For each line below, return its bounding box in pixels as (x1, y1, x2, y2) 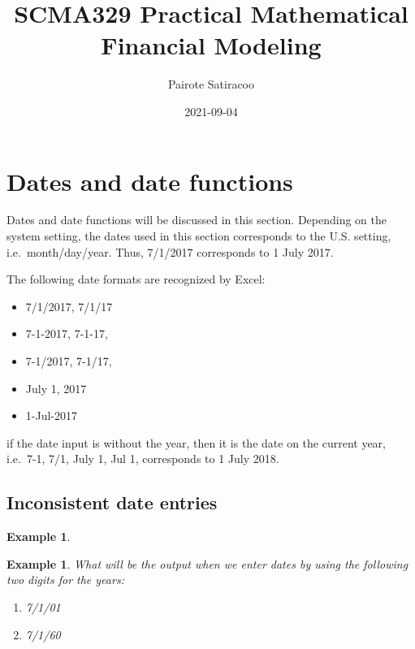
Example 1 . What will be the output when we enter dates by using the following (6, 555, 409, 572)
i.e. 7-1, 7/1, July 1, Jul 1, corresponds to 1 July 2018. (6, 450, 279, 467)
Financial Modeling (101, 28, 322, 62)
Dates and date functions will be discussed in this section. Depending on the (6, 211, 387, 228)
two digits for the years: (6, 571, 124, 588)
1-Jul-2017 (25, 407, 77, 424)
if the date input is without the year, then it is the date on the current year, (6, 434, 386, 451)
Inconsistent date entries (6, 490, 218, 515)
